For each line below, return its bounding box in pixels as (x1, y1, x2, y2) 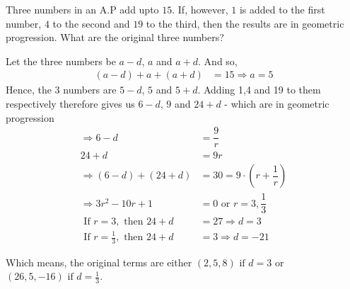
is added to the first (239, 2, 325, 16)
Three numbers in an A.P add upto (6, 2, 159, 16)
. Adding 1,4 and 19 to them (197, 82, 321, 97)
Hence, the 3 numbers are (6, 82, 117, 97)
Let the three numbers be (6, 53, 116, 68)
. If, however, (172, 2, 228, 16)
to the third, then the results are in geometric (146, 16, 344, 30)
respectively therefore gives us (6, 96, 135, 110)
